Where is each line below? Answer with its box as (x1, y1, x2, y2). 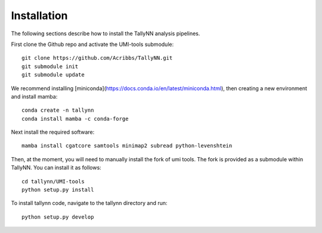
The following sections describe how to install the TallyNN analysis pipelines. (11, 30, 200, 37)
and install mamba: (11, 93, 58, 100)
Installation (11, 9, 68, 22)
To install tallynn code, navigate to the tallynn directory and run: (11, 200, 168, 207)
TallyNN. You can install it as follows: (11, 164, 101, 171)
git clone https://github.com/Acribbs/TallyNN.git (21, 54, 173, 62)
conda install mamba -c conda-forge (21, 115, 129, 122)
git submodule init (21, 63, 79, 70)
